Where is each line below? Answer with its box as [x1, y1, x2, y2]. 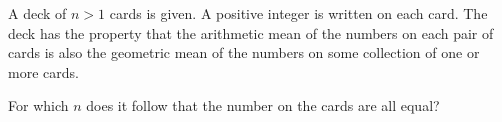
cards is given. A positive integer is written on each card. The [109, 3, 488, 23]
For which [8, 95, 69, 116]
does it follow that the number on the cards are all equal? [86, 95, 440, 116]
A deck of [8, 3, 67, 23]
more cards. [8, 61, 79, 82]
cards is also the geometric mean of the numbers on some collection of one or [8, 42, 480, 63]
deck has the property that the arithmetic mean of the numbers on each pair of [8, 22, 494, 43]
